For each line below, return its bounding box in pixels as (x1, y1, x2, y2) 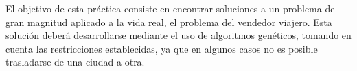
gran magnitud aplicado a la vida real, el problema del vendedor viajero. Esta (5, 14, 332, 29)
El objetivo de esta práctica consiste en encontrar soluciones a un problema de (5, 1, 335, 15)
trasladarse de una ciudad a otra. (5, 55, 145, 69)
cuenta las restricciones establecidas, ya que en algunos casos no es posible (5, 41, 318, 55)
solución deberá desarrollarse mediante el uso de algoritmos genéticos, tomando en (5, 28, 352, 42)
